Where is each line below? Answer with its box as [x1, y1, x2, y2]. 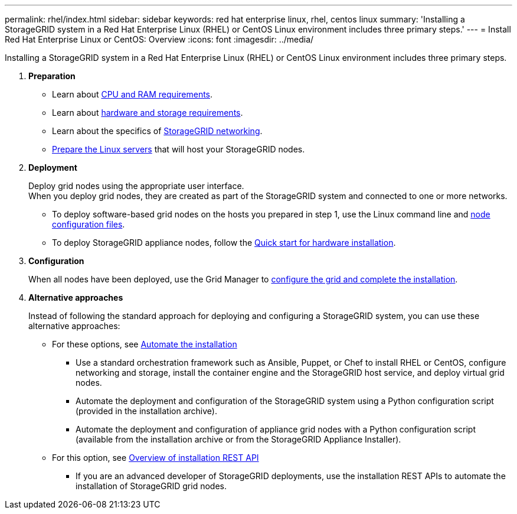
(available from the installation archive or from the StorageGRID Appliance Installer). [76, 434, 401, 444]
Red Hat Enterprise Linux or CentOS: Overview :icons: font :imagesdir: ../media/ [5, 34, 314, 44]
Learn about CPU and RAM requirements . [52, 89, 213, 99]
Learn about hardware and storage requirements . [52, 108, 243, 118]
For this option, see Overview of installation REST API [52, 453, 259, 463]
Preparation [28, 71, 76, 81]
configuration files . [52, 219, 125, 229]
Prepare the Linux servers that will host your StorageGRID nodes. [52, 144, 305, 154]
